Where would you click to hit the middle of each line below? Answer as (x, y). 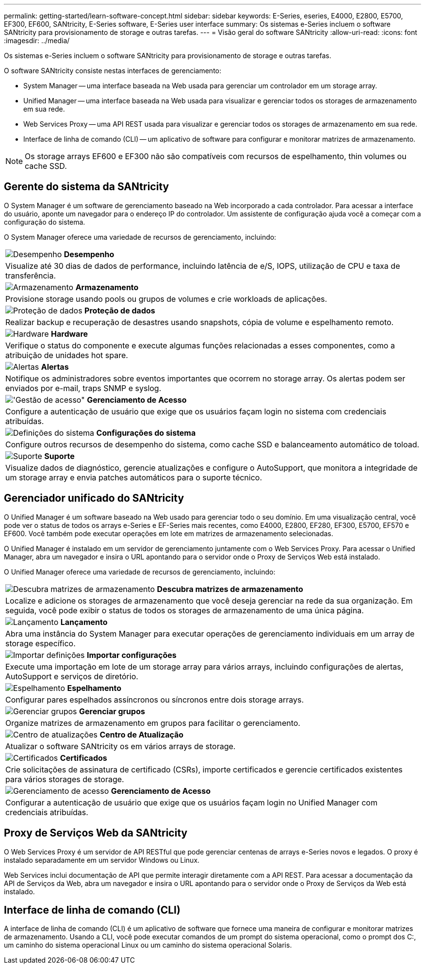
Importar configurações (132, 655)
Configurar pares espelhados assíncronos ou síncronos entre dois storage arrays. (155, 699)
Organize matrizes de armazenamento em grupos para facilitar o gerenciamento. (153, 723)
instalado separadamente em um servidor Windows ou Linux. (102, 860)
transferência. (31, 275)
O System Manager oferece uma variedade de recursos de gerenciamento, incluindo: (140, 237)
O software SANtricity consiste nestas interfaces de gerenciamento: (113, 71)
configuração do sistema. (45, 222)
